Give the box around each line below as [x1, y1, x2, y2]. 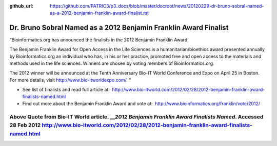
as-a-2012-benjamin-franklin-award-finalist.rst [50, 10, 149, 16]
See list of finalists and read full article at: [22, 86, 110, 92]
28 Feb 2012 [9, 121, 41, 129]
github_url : [9, 3, 33, 9]
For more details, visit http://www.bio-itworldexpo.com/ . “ [9, 77, 131, 83]
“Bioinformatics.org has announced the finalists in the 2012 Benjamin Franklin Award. [9, 37, 189, 43]
